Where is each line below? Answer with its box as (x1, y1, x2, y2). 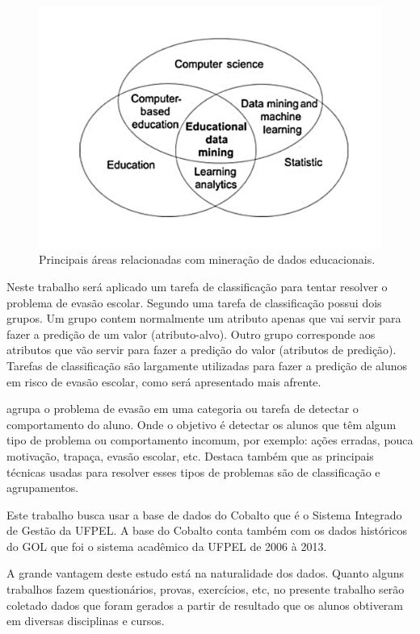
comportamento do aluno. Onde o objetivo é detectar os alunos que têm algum (6, 415, 397, 432)
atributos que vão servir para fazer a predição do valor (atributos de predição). (6, 341, 397, 358)
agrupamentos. (6, 479, 79, 496)
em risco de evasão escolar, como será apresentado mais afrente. (6, 373, 321, 390)
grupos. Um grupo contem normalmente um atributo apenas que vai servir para (6, 310, 401, 327)
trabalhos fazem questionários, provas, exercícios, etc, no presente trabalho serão (6, 581, 405, 598)
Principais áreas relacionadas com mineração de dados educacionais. (39, 251, 376, 268)
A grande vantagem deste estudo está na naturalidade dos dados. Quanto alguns (6, 565, 405, 582)
